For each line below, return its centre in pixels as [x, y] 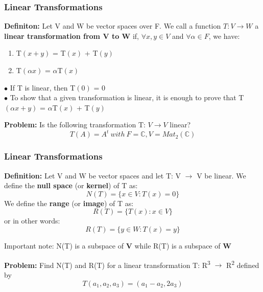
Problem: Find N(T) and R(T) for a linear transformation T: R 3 [107, 264]
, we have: [224, 36]
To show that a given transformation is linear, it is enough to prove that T [127, 97]
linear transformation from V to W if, [71, 36]
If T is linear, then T [43, 87]
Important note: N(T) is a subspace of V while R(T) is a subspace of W [118, 246]
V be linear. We [221, 175]
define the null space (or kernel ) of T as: [71, 185]
